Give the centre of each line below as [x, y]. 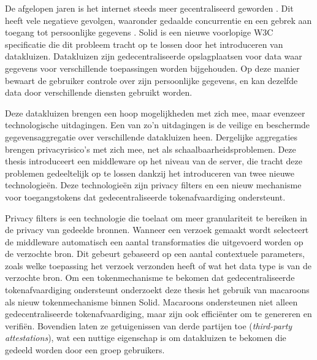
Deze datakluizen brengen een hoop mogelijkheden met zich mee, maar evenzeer [155, 113]
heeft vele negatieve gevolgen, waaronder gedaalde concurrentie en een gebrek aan [158, 20]
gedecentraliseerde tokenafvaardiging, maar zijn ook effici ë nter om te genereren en [158, 314]
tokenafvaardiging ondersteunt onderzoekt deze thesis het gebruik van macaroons [157, 290]
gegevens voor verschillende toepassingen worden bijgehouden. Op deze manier [152, 68]
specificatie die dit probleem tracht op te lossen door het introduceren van [144, 44]
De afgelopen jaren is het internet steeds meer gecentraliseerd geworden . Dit [149, 8]
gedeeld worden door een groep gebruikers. [85, 350]
